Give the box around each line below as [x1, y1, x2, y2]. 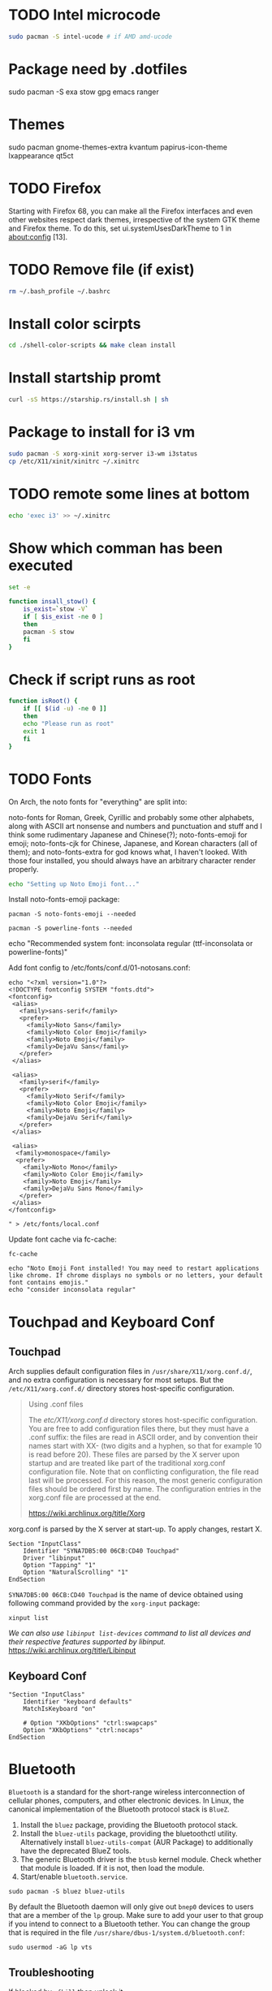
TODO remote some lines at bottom [8, 485, 250, 503]
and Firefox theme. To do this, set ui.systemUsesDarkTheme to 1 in [8, 223, 232, 233]
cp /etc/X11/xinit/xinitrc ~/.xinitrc [8, 457, 140, 465]
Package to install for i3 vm [8, 423, 196, 442]
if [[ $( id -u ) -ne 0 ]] [23, 705, 107, 713]
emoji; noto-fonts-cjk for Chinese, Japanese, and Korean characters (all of [8, 838, 258, 848]
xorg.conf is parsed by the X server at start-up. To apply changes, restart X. [8, 1524, 262, 1534]
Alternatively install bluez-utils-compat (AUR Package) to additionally [19, 1838, 253, 1847]
